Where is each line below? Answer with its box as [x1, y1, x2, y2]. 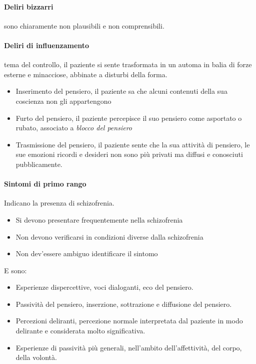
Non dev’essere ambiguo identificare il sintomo [15, 248, 158, 259]
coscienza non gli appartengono [15, 95, 111, 106]
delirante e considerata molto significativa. [15, 325, 145, 336]
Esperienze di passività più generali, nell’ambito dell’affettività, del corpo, [15, 342, 242, 352]
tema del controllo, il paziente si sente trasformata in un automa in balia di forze [4, 59, 252, 70]
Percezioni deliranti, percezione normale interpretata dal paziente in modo [15, 315, 243, 326]
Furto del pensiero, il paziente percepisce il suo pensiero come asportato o [15, 112, 242, 123]
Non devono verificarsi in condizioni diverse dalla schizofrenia [15, 231, 203, 242]
